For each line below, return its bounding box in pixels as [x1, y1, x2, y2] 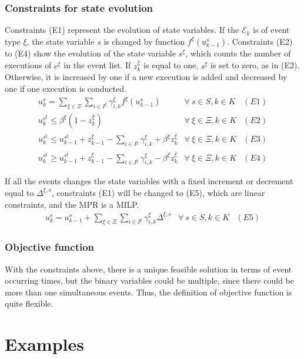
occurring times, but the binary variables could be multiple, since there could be [5, 274, 294, 287]
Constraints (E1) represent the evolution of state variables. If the [5, 24, 239, 36]
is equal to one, [143, 59, 199, 71]
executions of [5, 59, 52, 71]
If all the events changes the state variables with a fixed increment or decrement [5, 175, 293, 187]
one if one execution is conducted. [5, 82, 126, 94]
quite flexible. [5, 297, 54, 310]
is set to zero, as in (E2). [211, 59, 300, 71]
